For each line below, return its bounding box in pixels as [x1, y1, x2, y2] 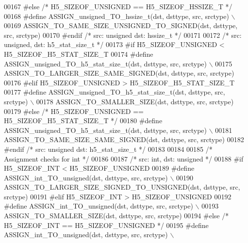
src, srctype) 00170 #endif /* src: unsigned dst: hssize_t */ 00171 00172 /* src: [4, 30, 242, 40]
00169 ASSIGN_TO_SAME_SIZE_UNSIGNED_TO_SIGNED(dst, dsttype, [4, 20, 238, 31]
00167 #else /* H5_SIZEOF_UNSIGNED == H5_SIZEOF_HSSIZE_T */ [4, 1, 232, 11]
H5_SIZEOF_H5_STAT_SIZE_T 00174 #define [4, 49, 153, 59]
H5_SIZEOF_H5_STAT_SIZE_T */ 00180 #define [4, 115, 163, 126]
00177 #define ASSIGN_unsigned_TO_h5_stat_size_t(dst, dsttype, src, [4, 87, 225, 97]
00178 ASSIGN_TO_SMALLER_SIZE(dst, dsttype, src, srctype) [36, 96, 234, 106]
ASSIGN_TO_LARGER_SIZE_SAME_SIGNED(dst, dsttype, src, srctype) [4, 68, 234, 78]
